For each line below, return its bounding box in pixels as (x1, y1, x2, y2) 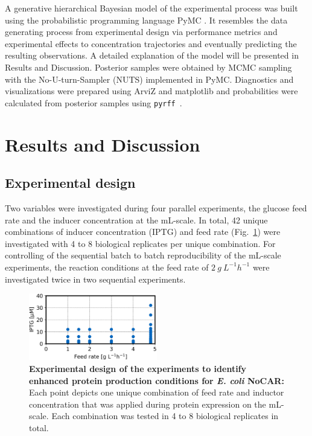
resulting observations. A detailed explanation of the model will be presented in (5, 49, 299, 62)
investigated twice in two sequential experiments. (5, 272, 186, 285)
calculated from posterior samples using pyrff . (5, 96, 182, 109)
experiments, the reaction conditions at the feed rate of (5, 260, 209, 273)
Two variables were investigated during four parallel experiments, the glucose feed (5, 201, 307, 214)
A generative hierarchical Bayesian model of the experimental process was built (5, 2, 298, 14)
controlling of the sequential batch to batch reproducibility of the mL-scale (5, 249, 281, 261)
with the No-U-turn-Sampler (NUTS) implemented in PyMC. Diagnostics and (5, 72, 294, 85)
